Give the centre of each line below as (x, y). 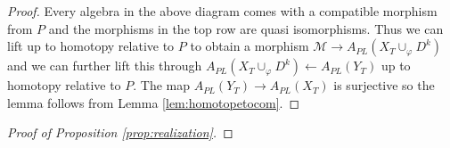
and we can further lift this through (105, 66)
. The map (162, 85)
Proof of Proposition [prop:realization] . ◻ (120, 132)
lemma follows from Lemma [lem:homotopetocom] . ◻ (154, 102)
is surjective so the (384, 85)
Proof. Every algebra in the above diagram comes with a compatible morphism (222, 11)
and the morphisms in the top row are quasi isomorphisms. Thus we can (246, 28)
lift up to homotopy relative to (91, 46)
